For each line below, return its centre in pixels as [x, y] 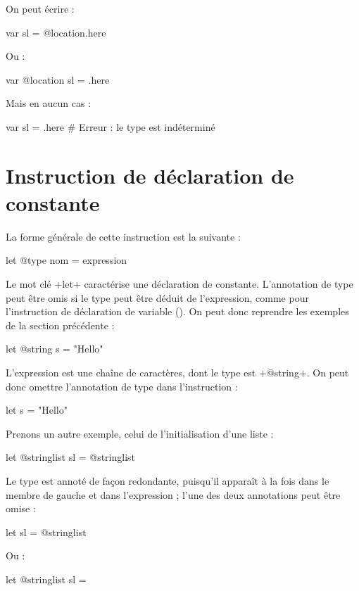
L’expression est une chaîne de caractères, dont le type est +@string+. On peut [177, 373]
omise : [21, 508]
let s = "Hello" [37, 410]
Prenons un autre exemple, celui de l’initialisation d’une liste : [140, 433]
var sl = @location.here [56, 32]
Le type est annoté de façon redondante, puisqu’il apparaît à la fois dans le [168, 481]
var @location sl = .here [58, 79]
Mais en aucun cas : [49, 103]
